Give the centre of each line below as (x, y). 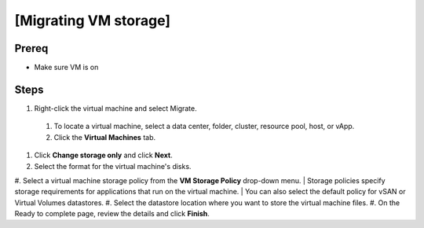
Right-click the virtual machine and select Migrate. (115, 108)
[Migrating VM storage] (93, 20)
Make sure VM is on (66, 68)
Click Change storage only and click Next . (103, 155)
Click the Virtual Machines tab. (105, 137)
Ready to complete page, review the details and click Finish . (112, 214)
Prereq (31, 48)
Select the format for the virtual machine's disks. (113, 166)
